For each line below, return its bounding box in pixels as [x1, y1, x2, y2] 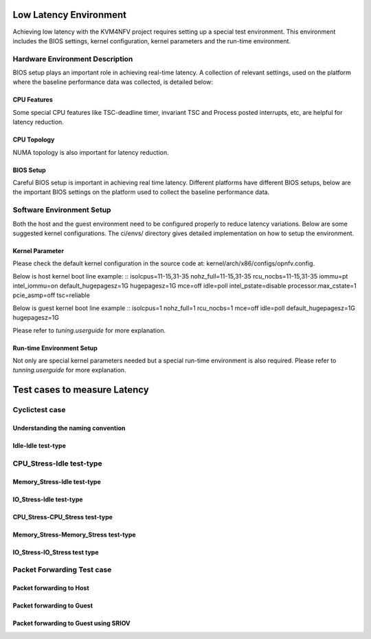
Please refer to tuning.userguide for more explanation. [12, 326, 166, 334]
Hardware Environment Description [12, 54, 133, 63]
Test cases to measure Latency [12, 384, 149, 396]
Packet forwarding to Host [12, 584, 89, 592]
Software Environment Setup [12, 205, 111, 215]
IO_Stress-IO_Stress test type [12, 548, 99, 556]
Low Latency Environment [12, 9, 127, 21]
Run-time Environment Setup [12, 344, 98, 352]
